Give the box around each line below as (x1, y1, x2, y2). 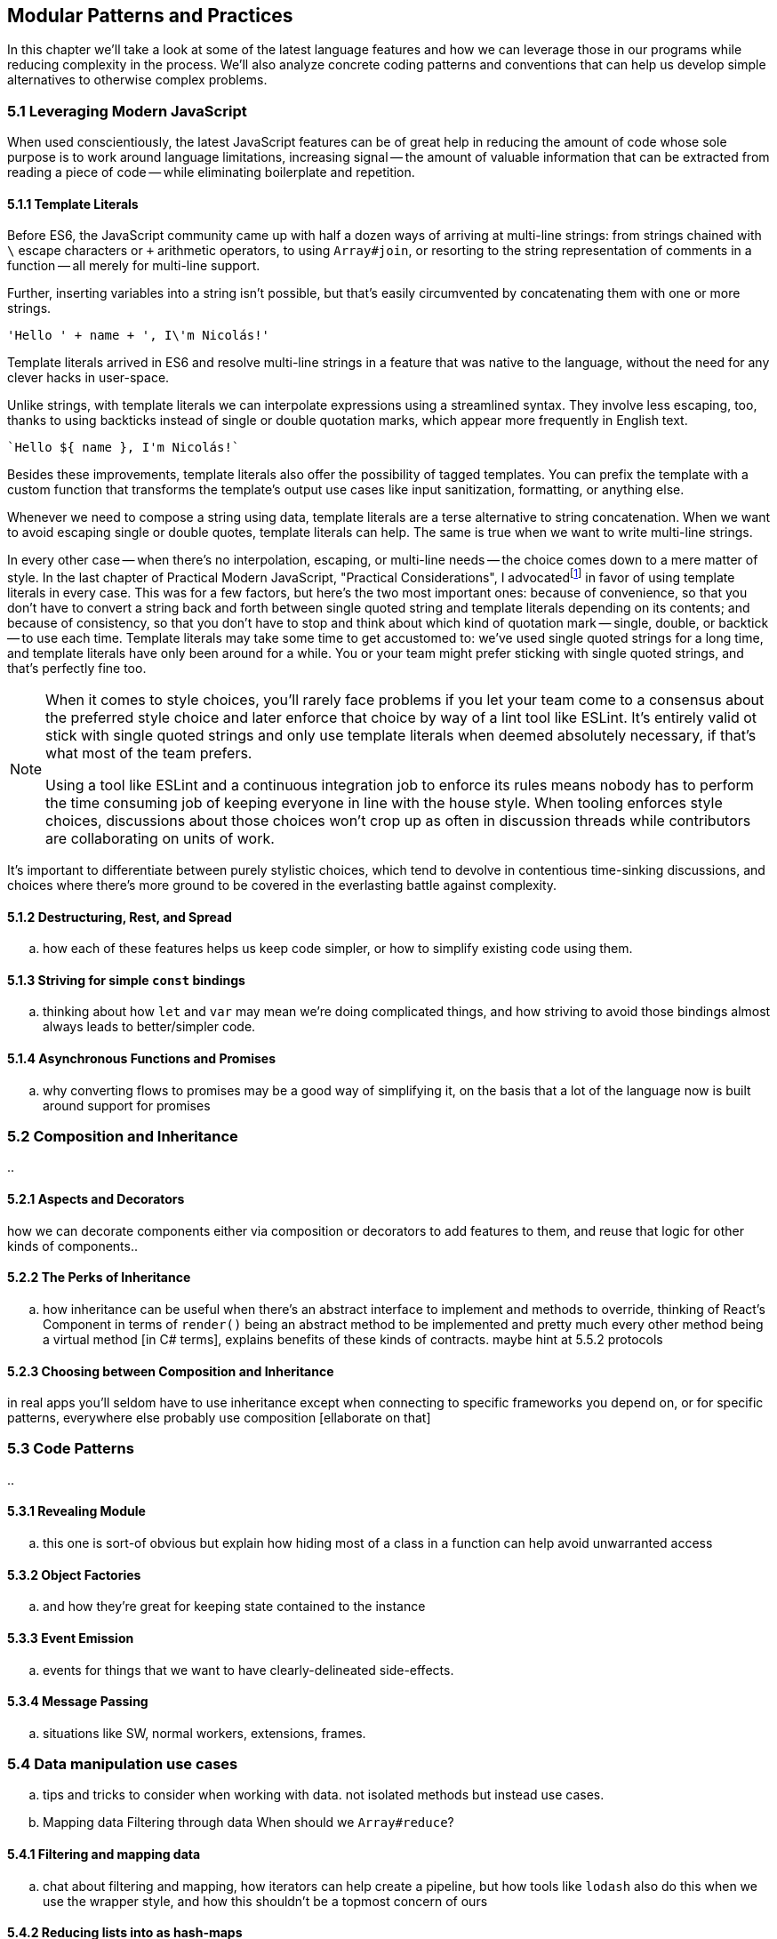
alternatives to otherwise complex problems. (7, 72, 268, 88)
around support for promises (43, 1097, 211, 1113)
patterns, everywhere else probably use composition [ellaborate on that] (7, 1410, 431, 1426)
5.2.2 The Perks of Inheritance (7, 1270, 191, 1286)
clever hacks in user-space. (7, 370, 170, 386)
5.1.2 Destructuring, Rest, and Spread (7, 909, 232, 925)
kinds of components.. (7, 1238, 138, 1254)
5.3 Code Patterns (7, 1439, 134, 1458)
